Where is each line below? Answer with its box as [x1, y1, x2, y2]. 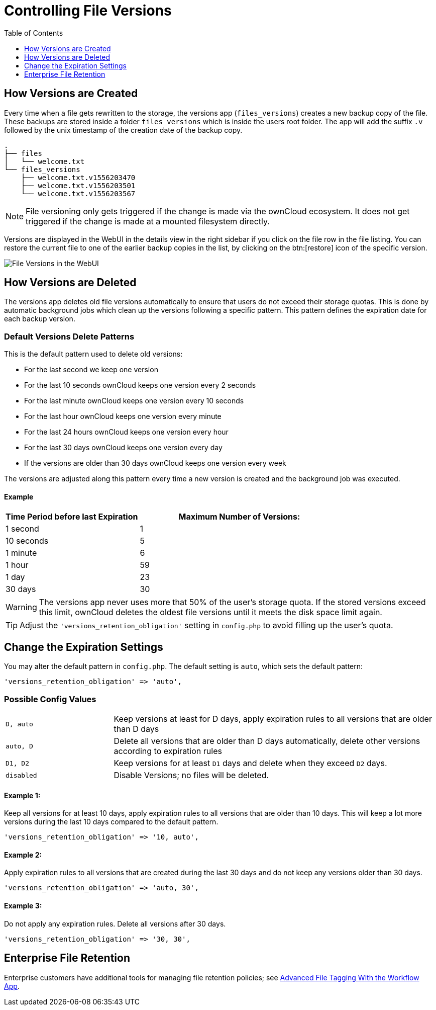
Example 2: [4, 850, 42, 859]
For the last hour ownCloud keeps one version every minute [24, 412, 222, 421]
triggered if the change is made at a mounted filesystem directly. [26, 216, 270, 226]
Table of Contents [4, 28, 63, 37]
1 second [6, 524, 39, 534]
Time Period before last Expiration [6, 512, 138, 522]
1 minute [6, 548, 37, 558]
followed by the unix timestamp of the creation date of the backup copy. [4, 125, 243, 134]
